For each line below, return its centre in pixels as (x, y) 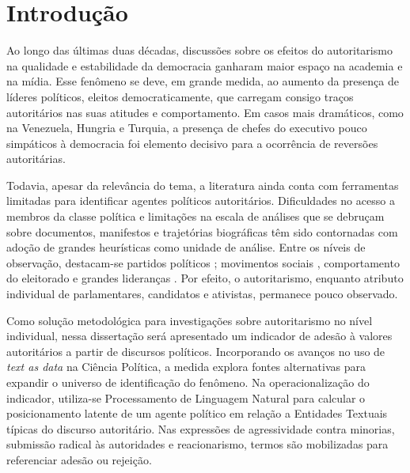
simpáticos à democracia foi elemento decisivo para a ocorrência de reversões (192, 143)
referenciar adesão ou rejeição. (79, 459)
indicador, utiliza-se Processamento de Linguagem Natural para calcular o (186, 397)
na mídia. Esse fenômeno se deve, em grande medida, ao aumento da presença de (203, 81)
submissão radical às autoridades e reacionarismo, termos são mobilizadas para (197, 444)
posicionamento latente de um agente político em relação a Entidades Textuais (197, 413)
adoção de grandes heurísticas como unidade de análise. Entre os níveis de (186, 247)
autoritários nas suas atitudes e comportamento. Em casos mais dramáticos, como (205, 112)
